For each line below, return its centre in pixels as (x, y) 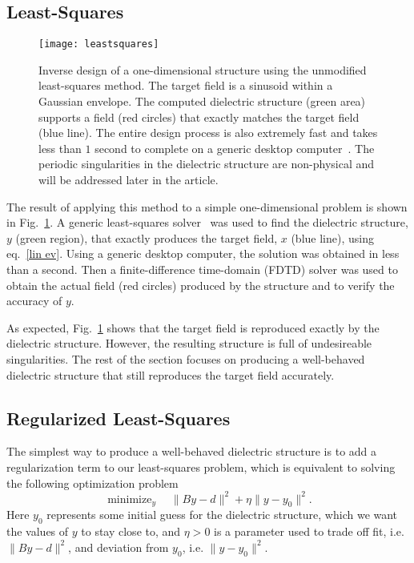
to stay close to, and (131, 531)
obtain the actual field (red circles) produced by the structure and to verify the (201, 285)
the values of (38, 531)
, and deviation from (119, 547)
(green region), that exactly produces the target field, (147, 237)
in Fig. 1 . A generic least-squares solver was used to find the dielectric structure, (207, 222)
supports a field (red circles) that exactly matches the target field (199, 117)
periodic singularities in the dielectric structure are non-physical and (207, 164)
